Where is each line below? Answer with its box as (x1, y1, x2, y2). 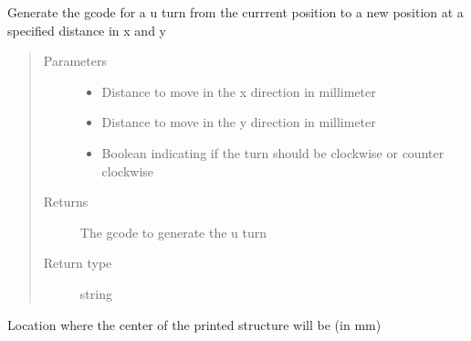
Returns (43, 192, 89, 211)
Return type (43, 253, 112, 272)
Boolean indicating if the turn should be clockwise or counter (101, 143, 445, 162)
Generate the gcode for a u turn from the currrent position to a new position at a (7, 3, 464, 21)
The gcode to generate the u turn (79, 222, 267, 241)
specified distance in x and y (7, 20, 166, 39)
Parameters (43, 51, 107, 70)
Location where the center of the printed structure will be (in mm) (7, 314, 382, 334)
